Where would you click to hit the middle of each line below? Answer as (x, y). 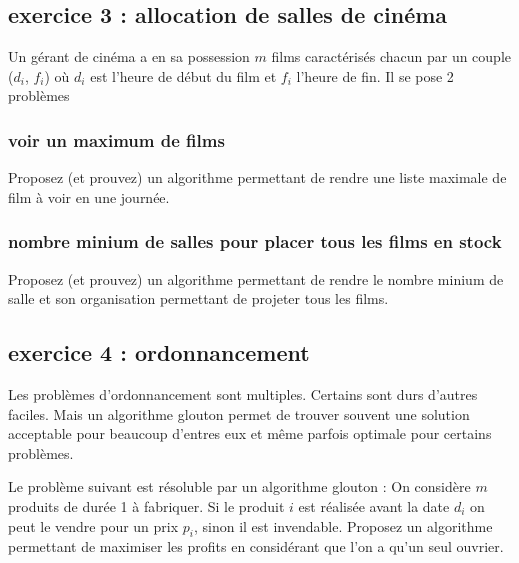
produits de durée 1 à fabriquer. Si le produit (146, 505)
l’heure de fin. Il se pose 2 (375, 75)
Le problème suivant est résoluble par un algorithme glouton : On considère (239, 486)
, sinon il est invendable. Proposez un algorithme (343, 525)
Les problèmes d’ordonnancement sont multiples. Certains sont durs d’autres (243, 394)
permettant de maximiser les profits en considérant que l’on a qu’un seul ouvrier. (256, 546)
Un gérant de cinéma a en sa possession (129, 56)
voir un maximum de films (116, 139)
